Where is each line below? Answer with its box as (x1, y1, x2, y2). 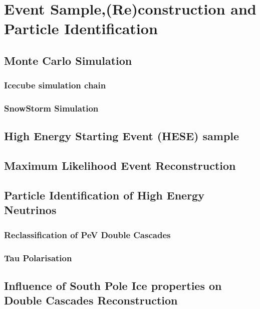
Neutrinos (4, 202, 57, 218)
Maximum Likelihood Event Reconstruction (4, 158, 236, 173)
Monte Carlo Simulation (4, 52, 132, 68)
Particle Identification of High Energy (4, 187, 204, 202)
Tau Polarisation (4, 251, 72, 264)
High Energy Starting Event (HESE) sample (4, 128, 239, 144)
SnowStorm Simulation (4, 102, 99, 115)
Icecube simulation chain (4, 79, 106, 91)
